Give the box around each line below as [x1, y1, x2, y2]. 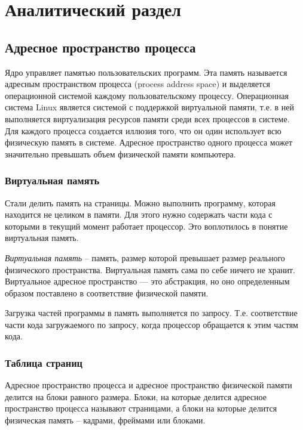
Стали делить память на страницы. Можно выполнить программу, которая [5, 196, 276, 209]
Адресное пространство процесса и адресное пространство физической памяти [5, 379, 292, 391]
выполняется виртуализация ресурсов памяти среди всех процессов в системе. [5, 112, 290, 125]
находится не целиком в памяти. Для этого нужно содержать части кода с [5, 208, 273, 221]
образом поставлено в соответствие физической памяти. [5, 286, 209, 299]
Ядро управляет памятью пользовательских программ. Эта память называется [5, 66, 287, 78]
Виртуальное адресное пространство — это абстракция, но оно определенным [5, 275, 290, 287]
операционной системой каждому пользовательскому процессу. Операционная [5, 89, 289, 101]
